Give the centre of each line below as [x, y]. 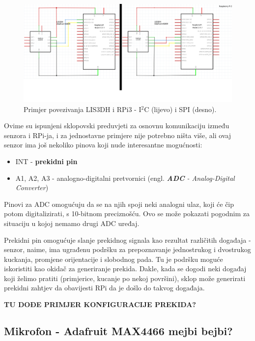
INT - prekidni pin [46, 161]
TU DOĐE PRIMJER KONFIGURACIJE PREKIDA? [100, 304]
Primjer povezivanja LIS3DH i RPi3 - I [83, 109]
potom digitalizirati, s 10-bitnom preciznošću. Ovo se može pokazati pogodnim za [127, 213]
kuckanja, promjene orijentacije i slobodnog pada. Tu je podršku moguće [113, 259]
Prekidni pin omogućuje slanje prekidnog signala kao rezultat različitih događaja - [127, 240]
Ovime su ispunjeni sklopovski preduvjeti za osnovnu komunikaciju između [117, 126]
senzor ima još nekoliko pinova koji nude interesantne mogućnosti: [103, 145]
